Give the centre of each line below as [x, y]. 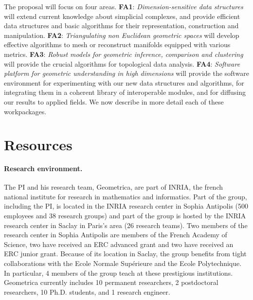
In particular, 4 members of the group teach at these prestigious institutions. [118, 273]
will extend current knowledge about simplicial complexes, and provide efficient [122, 16]
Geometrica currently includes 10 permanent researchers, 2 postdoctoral [111, 282]
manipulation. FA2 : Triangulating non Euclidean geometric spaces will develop [122, 35]
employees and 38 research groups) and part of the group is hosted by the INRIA [125, 216]
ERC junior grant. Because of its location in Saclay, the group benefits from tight [125, 254]
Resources [38, 145]
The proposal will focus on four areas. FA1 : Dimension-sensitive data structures [124, 6]
